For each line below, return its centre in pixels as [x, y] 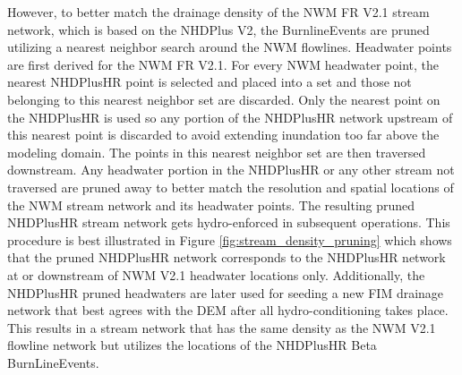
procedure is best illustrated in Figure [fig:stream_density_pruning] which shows [230, 239]
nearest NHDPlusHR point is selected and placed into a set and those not [210, 82]
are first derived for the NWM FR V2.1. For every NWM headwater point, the [223, 64]
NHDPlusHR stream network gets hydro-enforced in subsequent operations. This [229, 222]
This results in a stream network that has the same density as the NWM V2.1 [222, 327]
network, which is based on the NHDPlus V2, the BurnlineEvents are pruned [218, 29]
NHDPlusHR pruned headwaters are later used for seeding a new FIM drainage [226, 292]
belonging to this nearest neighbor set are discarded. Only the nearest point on [224, 99]
